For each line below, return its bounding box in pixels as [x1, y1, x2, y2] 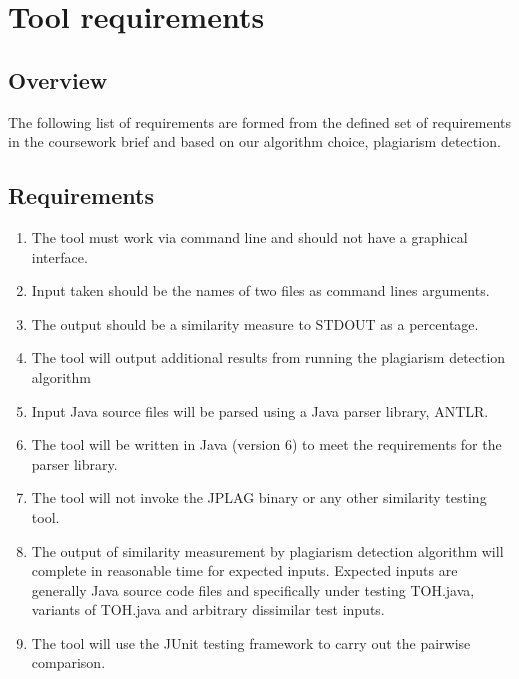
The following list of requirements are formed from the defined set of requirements [8, 111, 512, 132]
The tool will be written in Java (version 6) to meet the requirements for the [31, 434, 502, 455]
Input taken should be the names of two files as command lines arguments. [31, 280, 490, 301]
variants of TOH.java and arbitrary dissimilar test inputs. [31, 599, 385, 620]
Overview [8, 64, 108, 95]
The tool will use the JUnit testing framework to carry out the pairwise [31, 632, 471, 653]
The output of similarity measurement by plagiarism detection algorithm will [31, 540, 504, 561]
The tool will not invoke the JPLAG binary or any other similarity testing [31, 487, 487, 508]
